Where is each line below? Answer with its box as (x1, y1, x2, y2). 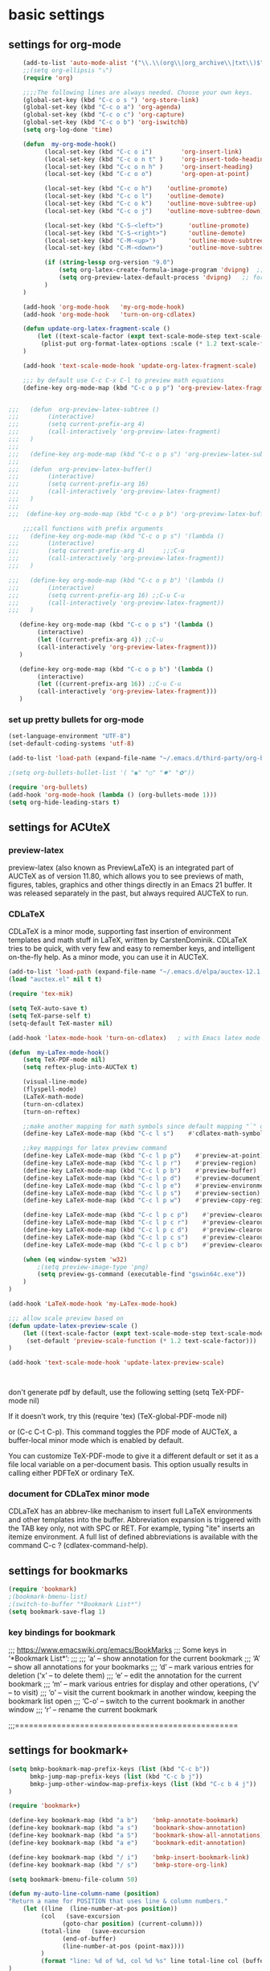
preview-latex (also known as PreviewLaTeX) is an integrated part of (8, 863, 235, 873)
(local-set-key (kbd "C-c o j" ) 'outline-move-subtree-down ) (43, 207, 264, 215)
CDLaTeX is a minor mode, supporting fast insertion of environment (8, 927, 231, 936)
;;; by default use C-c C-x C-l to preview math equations (22, 376, 225, 384)
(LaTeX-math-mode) (22, 1092, 84, 1100)
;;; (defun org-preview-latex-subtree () (8, 405, 160, 413)
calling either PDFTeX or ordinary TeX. (8, 1469, 135, 1478)
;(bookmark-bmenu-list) (8, 1593, 88, 1601)
